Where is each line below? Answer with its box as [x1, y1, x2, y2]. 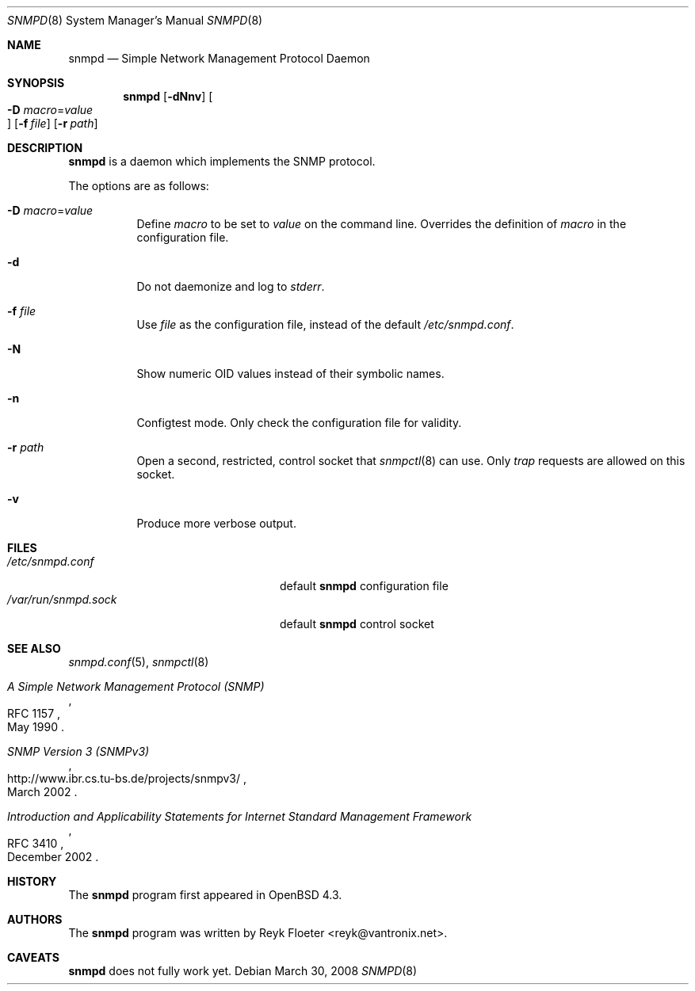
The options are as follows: [68, 179, 209, 192]
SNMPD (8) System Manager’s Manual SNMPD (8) [7, 13, 263, 27]
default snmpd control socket [280, 617, 434, 631]
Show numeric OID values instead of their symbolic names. [136, 367, 445, 380]
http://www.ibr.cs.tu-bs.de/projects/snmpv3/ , [7, 772, 247, 785]
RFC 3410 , [7, 837, 64, 850]
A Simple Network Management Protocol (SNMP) [7, 680, 265, 693]
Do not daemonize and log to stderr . [136, 280, 325, 293]
